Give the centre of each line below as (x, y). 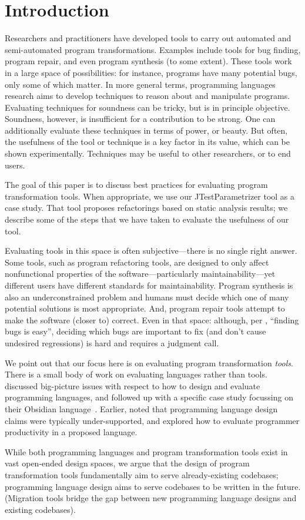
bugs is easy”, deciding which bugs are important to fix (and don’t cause (135, 331)
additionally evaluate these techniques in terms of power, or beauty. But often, (146, 130)
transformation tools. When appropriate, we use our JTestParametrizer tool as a (150, 196)
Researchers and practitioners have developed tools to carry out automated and (148, 38)
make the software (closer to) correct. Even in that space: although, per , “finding (152, 319)
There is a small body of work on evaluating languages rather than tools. (136, 374)
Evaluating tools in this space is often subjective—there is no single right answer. (151, 251)
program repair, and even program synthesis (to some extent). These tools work (148, 61)
